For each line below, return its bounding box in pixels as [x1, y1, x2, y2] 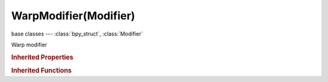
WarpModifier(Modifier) [11, 9, 135, 22]
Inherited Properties [11, 53, 74, 61]
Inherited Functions [11, 66, 72, 75]
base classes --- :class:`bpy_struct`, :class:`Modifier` [11, 30, 143, 37]
